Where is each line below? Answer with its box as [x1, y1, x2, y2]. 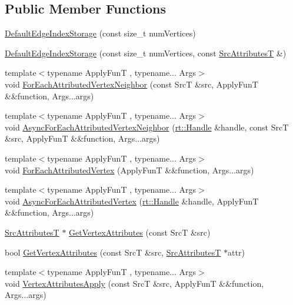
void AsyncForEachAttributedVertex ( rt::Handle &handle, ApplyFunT [5, 195, 259, 207]
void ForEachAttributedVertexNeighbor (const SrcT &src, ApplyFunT [5, 78, 258, 90]
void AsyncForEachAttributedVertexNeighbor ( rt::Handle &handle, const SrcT [5, 120, 289, 133]
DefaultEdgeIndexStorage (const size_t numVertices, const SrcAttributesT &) [5, 46, 287, 59]
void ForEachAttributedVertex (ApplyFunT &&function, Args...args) [5, 163, 254, 176]
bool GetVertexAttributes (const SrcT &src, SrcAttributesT [5, 246, 221, 258]
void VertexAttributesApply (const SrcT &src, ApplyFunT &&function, [5, 277, 264, 289]
